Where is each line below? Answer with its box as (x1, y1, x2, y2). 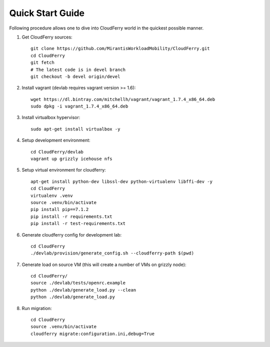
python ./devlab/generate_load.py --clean (30, 287, 136, 292)
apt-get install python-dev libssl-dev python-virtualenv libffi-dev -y (30, 178, 212, 184)
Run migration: (21, 305, 52, 311)
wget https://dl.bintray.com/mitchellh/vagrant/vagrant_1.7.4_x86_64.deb (30, 96, 215, 102)
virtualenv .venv (30, 192, 73, 198)
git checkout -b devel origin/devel (30, 73, 120, 79)
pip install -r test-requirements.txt (30, 220, 126, 226)
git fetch (30, 60, 54, 65)
